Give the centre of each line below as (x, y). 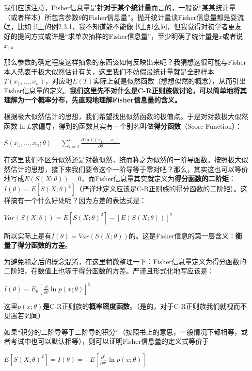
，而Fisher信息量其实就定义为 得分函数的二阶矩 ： (158, 178)
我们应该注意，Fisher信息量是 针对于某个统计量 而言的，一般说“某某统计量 (120, 7)
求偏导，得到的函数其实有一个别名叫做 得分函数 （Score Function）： (137, 126)
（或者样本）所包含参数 (41, 17)
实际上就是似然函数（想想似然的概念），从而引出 (170, 81)
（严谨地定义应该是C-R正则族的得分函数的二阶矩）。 (158, 189)
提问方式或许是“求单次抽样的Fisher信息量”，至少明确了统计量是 (118, 36)
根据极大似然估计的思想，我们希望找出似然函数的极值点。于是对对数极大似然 (126, 116)
